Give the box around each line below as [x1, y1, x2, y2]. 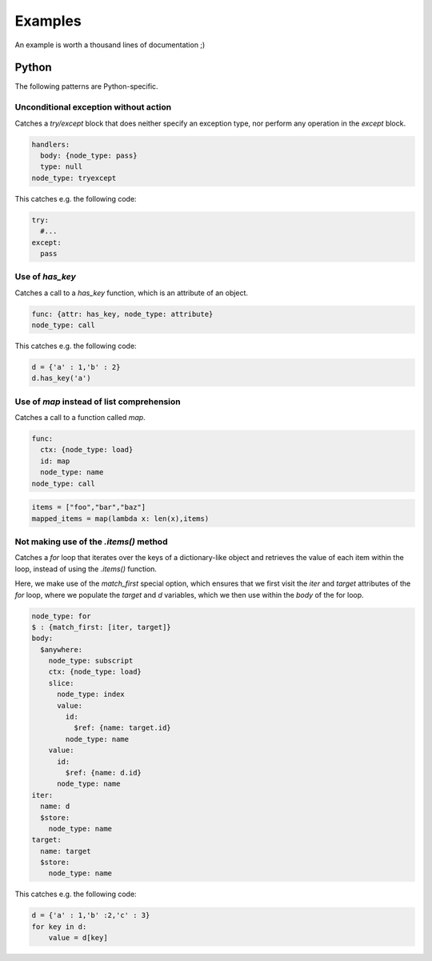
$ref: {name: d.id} [65, 768, 142, 777]
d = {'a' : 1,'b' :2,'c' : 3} [31, 911, 150, 920]
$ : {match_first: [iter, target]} [31, 623, 171, 631]
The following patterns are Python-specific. [14, 82, 159, 91]
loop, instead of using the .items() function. [14, 564, 158, 574]
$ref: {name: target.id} [73, 723, 171, 732]
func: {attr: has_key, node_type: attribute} [31, 309, 214, 318]
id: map [40, 456, 70, 466]
